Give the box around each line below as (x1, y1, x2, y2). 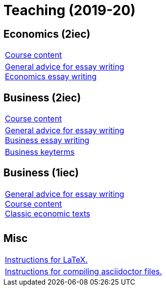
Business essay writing (5, 135, 90, 145)
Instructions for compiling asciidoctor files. (5, 266, 162, 276)
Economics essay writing (5, 72, 97, 82)
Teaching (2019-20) (3, 2, 136, 19)
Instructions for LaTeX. (5, 254, 88, 265)
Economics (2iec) (3, 27, 91, 40)
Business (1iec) (3, 167, 79, 179)
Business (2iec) (3, 91, 81, 104)
